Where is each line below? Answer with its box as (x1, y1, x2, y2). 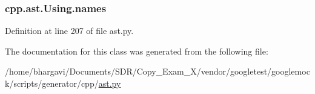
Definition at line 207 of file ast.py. (5, 24, 134, 37)
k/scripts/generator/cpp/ (5, 77, 99, 89)
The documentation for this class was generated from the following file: (5, 44, 268, 57)
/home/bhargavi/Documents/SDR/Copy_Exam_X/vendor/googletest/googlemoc (5, 65, 310, 78)
